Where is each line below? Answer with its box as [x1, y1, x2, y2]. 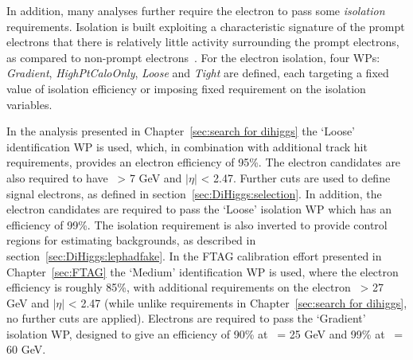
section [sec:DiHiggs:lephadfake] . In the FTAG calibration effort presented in [6, 247, 382, 264]
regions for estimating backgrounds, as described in [6, 232, 256, 248]
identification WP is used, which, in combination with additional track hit [6, 138, 368, 155]
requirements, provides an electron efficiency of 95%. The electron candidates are [6, 154, 401, 170]
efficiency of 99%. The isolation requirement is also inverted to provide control [6, 216, 388, 233]
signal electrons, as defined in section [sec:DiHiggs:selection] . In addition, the [6, 185, 382, 202]
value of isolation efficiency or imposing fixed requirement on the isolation [6, 80, 366, 96]
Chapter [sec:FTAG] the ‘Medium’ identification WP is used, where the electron [6, 263, 399, 280]
